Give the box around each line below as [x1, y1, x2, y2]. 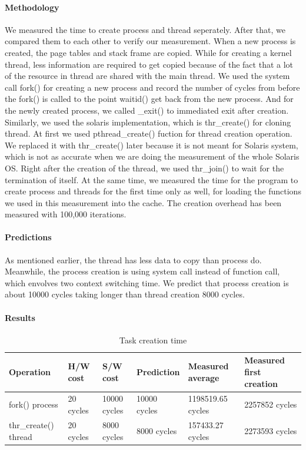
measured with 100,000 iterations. [5, 208, 127, 220]
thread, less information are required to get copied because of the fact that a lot [5, 58, 294, 70]
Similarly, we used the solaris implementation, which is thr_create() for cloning [5, 115, 291, 128]
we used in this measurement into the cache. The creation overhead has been [5, 196, 282, 209]
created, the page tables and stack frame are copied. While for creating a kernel [5, 46, 292, 58]
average [188, 371, 219, 383]
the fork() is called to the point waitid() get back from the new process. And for [5, 92, 294, 105]
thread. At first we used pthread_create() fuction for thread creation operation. [5, 127, 292, 140]
